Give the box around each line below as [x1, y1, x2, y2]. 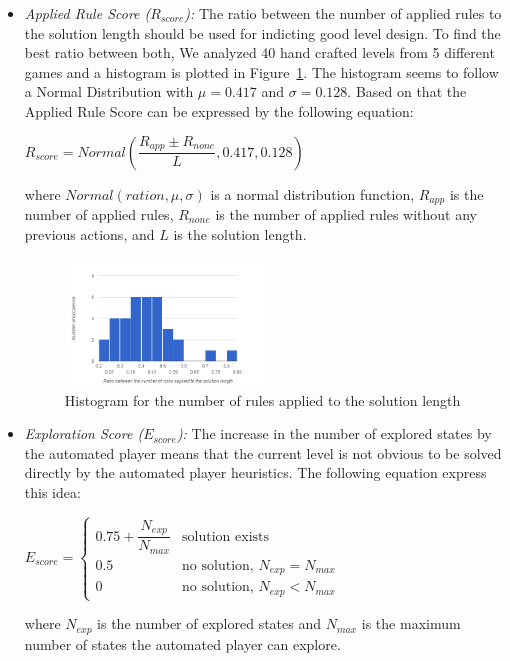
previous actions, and [24, 223, 155, 244]
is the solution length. [173, 223, 307, 244]
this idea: [24, 482, 81, 503]
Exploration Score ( [24, 423, 144, 444]
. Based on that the [347, 81, 467, 102]
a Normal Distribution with [24, 81, 194, 102]
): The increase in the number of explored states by [176, 423, 492, 444]
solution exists [182, 529, 270, 544]
